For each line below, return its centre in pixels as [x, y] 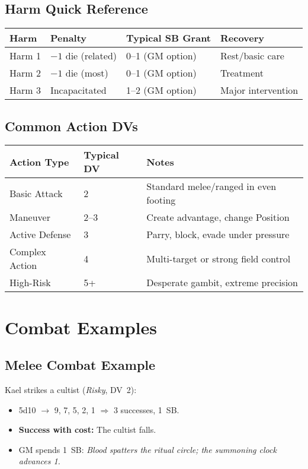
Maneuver [30, 217]
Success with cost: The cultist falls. [87, 430]
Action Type [39, 161]
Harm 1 [25, 56]
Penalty [68, 38]
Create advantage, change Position [218, 217]
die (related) [91, 56]
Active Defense [40, 235]
